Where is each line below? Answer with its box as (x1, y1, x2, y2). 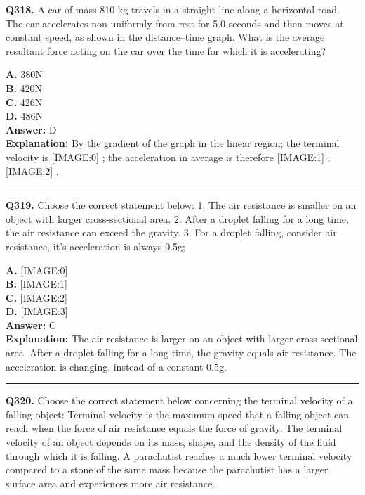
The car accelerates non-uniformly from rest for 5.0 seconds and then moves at (6, 15, 344, 30)
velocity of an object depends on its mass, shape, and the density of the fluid (6, 435, 336, 449)
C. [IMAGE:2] (6, 290, 67, 304)
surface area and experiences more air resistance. (6, 475, 215, 490)
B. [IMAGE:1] (6, 276, 67, 291)
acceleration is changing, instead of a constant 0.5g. (6, 359, 227, 373)
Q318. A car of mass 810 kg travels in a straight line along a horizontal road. (6, 2, 340, 16)
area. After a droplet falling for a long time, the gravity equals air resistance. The (6, 345, 357, 360)
